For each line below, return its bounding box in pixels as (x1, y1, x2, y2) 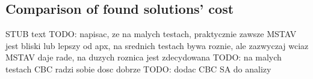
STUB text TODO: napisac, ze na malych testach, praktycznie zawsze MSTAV (5, 28, 297, 40)
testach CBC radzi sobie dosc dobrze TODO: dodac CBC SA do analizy (5, 62, 271, 75)
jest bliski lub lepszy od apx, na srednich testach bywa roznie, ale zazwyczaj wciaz (5, 39, 309, 51)
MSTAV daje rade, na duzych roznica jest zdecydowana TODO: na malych (5, 51, 282, 63)
